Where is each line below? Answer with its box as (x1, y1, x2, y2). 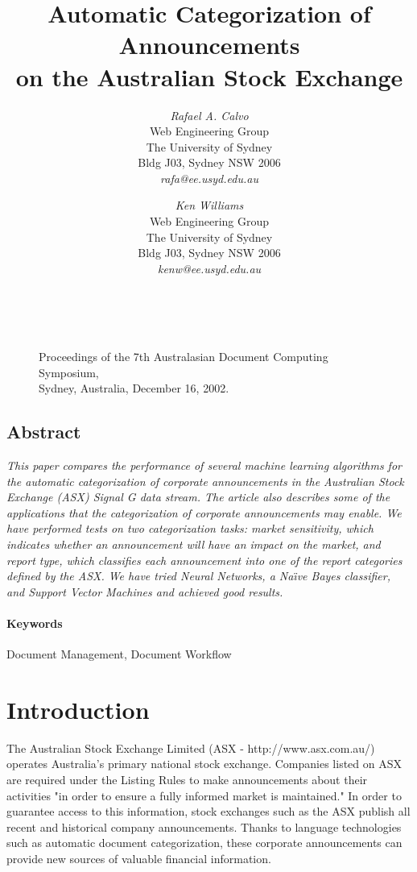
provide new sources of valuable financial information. (6, 850, 271, 867)
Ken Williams (175, 197, 244, 214)
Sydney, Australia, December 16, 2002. (39, 380, 229, 397)
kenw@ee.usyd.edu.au (157, 260, 262, 276)
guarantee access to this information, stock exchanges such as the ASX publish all (6, 803, 411, 820)
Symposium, (39, 363, 99, 380)
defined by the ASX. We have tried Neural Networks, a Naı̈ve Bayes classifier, (6, 567, 390, 584)
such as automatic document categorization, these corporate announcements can (6, 834, 403, 851)
